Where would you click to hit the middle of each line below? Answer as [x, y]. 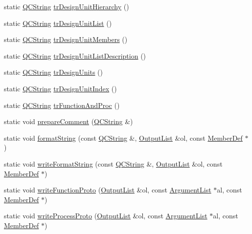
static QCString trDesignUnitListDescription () [75, 55]
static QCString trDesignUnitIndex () [60, 88]
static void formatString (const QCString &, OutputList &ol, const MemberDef [123, 138]
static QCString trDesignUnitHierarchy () [67, 6]
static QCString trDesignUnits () [54, 72]
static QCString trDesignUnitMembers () [66, 39]
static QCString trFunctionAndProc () [62, 105]
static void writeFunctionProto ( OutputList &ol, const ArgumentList [108, 190]
